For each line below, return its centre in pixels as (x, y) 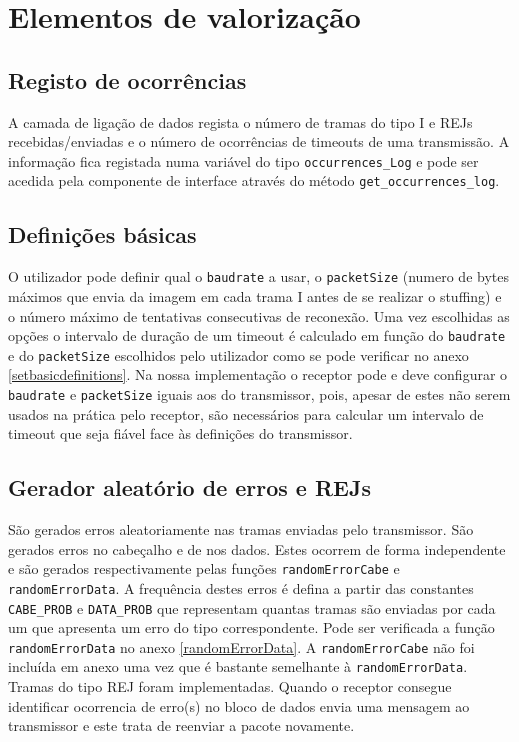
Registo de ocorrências (127, 79)
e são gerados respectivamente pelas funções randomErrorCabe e (204, 568)
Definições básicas (102, 234)
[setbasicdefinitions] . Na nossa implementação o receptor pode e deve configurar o (258, 374)
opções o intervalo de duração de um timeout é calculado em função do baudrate (257, 335)
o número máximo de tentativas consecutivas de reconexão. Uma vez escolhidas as (259, 315)
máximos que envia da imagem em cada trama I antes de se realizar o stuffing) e (255, 295)
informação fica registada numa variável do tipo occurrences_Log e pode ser (243, 160)
